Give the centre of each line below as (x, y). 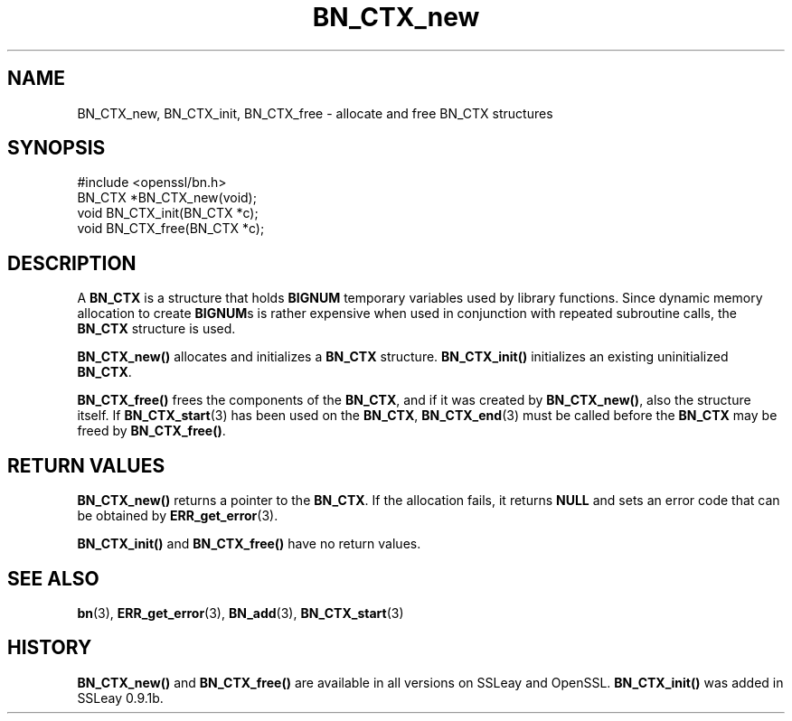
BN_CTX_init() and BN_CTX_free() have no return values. (249, 544)
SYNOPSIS (57, 148)
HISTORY (50, 648)
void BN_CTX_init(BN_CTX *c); (168, 213)
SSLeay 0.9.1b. (120, 698)
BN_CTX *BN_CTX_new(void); (167, 198)
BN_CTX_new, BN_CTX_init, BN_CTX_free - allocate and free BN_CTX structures (315, 113)
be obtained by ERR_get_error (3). (178, 516)
